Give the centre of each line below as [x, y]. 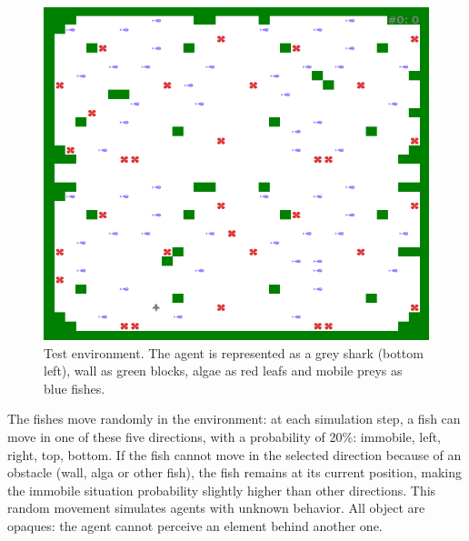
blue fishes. [75, 388]
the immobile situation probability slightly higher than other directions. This [222, 490]
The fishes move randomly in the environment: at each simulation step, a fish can [234, 419]
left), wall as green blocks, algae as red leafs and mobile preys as [223, 371]
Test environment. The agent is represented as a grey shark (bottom [234, 352]
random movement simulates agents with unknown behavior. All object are [216, 508]
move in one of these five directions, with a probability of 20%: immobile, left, [225, 436]
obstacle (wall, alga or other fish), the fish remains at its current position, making [234, 472]
